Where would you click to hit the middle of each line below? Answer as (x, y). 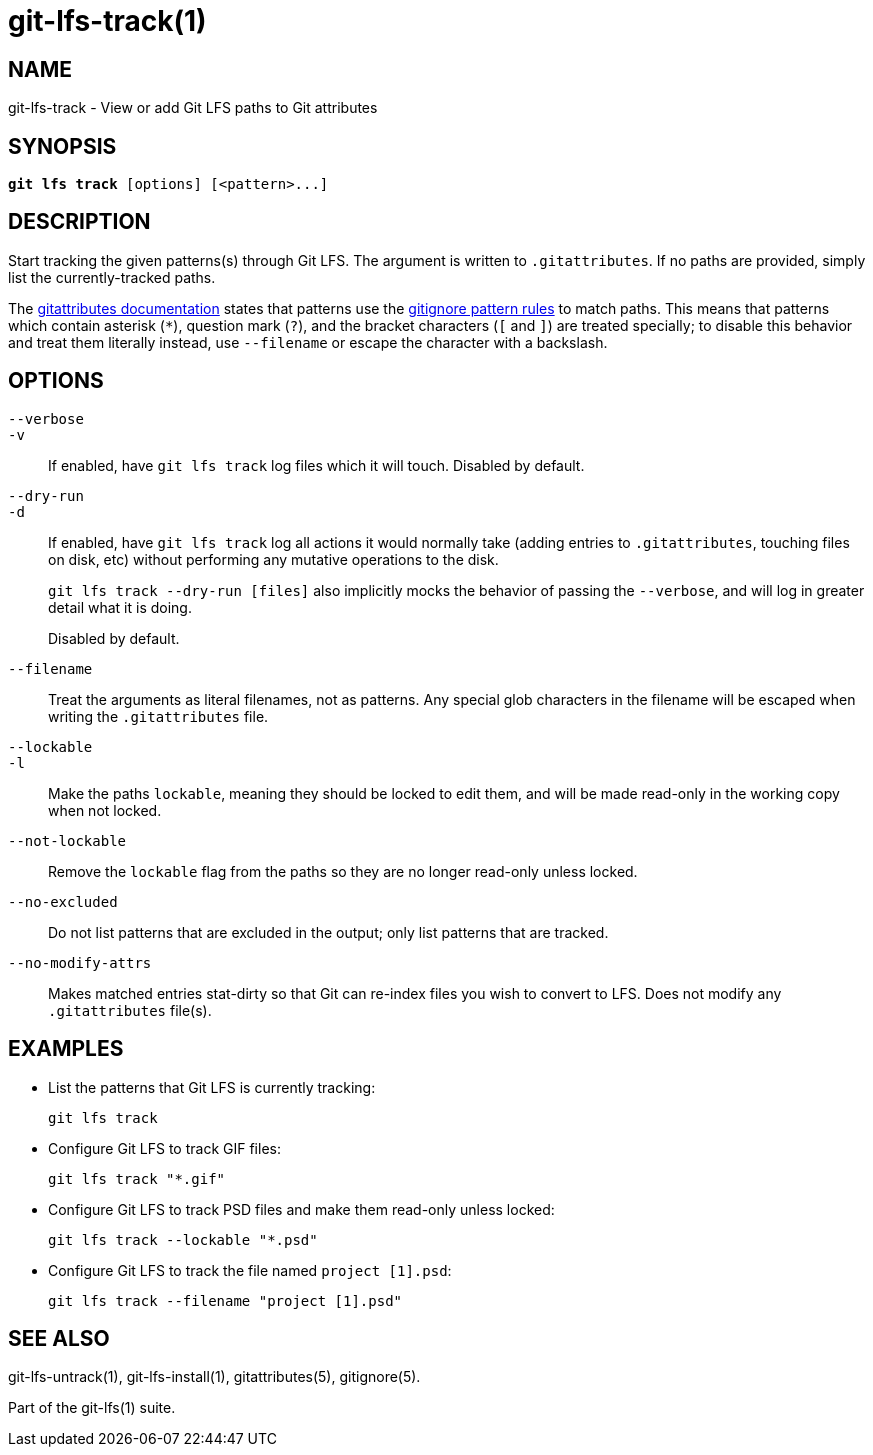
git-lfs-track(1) (107, 21)
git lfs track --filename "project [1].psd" (225, 1300)
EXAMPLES (66, 1049)
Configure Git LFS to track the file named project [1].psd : (250, 1270)
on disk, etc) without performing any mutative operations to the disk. (273, 559)
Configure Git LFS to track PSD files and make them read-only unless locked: (301, 1209)
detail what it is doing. (120, 607)
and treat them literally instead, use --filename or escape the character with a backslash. (308, 342)
